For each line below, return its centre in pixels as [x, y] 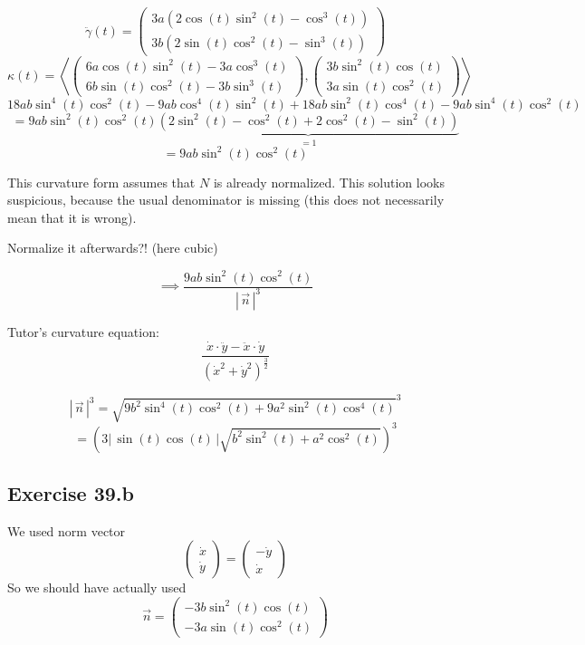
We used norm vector [67, 530]
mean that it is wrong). [72, 217]
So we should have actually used [97, 587]
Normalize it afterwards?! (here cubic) [113, 248]
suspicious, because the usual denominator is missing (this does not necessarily [226, 200]
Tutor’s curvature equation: [83, 331]
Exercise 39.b [71, 492]
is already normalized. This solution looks [329, 182]
